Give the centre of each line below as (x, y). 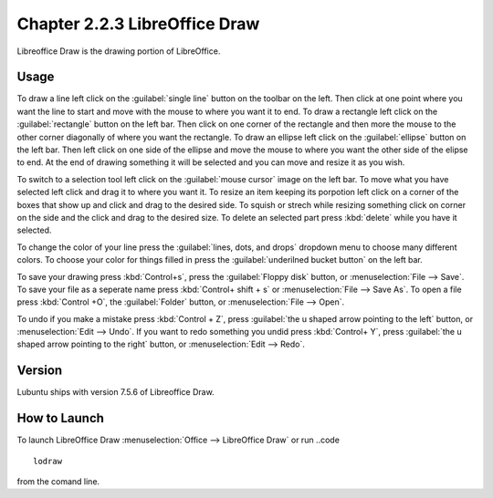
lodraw (48, 461)
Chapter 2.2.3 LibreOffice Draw (138, 24)
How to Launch (61, 418)
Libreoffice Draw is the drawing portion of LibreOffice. (119, 51)
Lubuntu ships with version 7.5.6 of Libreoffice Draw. (115, 392)
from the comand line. (58, 482)
